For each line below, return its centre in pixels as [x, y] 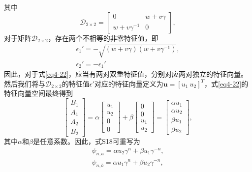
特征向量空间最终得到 [38, 93]
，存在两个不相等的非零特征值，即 [103, 38]
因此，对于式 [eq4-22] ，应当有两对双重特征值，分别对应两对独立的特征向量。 [126, 74]
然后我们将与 [25, 83]
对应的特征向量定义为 [129, 83]
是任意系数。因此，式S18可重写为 [86, 141]
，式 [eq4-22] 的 [226, 83]
